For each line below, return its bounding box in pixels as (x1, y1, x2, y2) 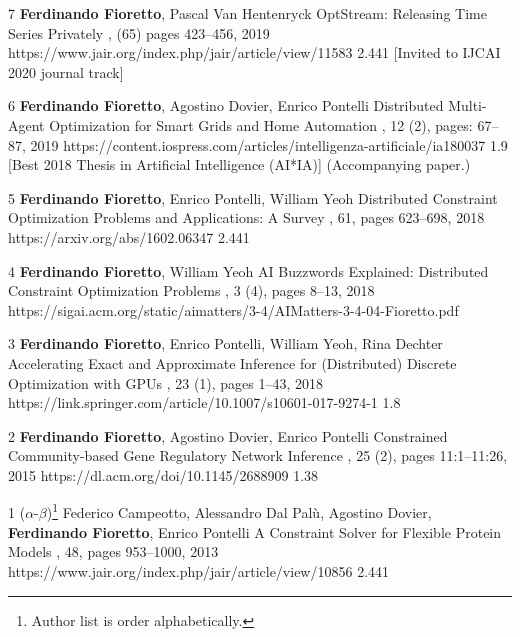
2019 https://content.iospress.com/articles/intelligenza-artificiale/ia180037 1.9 (30, 134, 508, 155)
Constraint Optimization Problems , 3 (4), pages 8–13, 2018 (8, 280, 375, 301)
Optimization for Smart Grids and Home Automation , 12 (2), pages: (49, 114, 473, 135)
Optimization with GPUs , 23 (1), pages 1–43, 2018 (8, 372, 324, 393)
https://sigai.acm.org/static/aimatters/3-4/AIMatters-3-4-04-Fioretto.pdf (8, 299, 459, 320)
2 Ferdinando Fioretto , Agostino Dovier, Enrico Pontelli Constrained (8, 425, 448, 446)
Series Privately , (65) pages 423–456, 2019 (8, 22, 270, 43)
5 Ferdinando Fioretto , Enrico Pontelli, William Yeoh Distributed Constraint (8, 187, 498, 208)
